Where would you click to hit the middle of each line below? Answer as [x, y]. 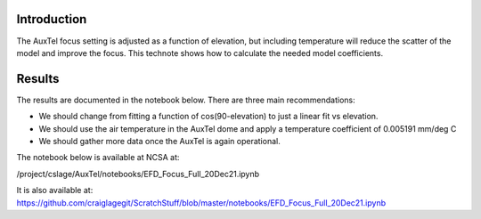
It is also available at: [55, 191]
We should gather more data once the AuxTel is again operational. [159, 141]
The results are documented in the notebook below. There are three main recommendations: [186, 100]
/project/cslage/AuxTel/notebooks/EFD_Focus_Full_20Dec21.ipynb [138, 174]
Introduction [52, 19]
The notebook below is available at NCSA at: [98, 158]
